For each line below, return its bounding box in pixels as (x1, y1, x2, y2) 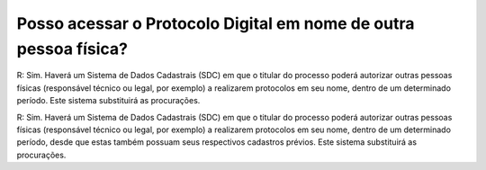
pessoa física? (16, 39, 128, 58)
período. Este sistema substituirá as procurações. (16, 95, 201, 106)
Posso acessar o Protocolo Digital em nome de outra (16, 13, 415, 33)
